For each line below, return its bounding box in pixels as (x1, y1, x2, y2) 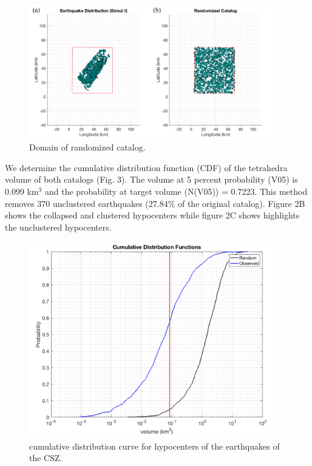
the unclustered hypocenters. (5, 220, 112, 233)
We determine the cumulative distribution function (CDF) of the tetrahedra (5, 161, 288, 174)
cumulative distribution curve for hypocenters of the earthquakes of (29, 439, 280, 452)
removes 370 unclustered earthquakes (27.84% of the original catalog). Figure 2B (5, 197, 305, 209)
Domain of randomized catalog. (29, 141, 146, 154)
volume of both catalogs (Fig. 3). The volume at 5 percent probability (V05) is (5, 173, 298, 186)
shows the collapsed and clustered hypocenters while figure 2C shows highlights (5, 209, 300, 221)
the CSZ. (29, 451, 63, 464)
